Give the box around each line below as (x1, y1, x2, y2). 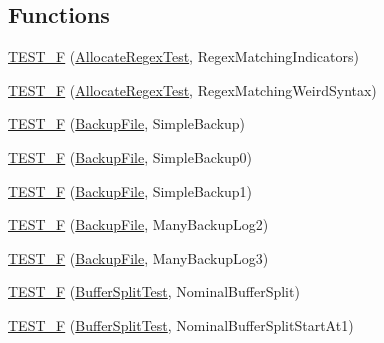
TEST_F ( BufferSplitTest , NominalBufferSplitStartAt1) (8, 314, 354, 335)
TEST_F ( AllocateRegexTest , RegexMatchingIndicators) (8, 46, 359, 67)
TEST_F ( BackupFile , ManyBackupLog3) (8, 247, 269, 268)
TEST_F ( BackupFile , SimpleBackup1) (8, 180, 253, 201)
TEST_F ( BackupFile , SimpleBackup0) (8, 146, 253, 167)
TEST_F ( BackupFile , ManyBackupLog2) (8, 214, 269, 235)
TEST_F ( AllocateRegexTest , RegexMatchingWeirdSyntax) (8, 79, 377, 100)
